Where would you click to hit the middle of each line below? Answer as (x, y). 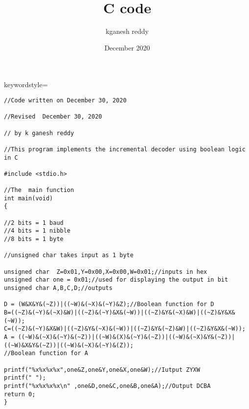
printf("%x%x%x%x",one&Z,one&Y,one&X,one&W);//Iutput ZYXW (102, 370)
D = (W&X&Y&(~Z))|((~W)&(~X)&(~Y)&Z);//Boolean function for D (109, 304)
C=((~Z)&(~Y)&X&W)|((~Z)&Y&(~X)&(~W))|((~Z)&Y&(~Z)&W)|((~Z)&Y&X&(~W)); (125, 329)
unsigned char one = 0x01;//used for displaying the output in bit (116, 280)
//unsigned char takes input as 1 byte (69, 255)
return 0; (20, 394)
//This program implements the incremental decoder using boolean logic (125, 149)
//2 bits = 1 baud (34, 223)
